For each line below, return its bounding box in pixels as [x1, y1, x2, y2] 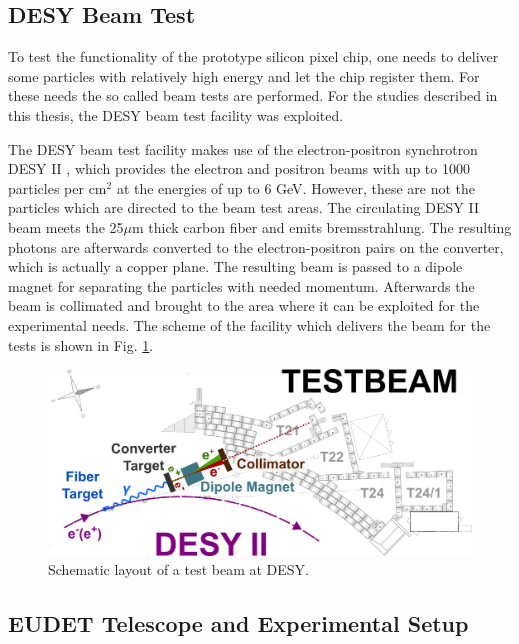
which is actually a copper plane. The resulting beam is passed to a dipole [8, 256, 463, 277]
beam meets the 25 [8, 216, 124, 237]
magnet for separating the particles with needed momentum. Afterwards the [8, 275, 475, 296]
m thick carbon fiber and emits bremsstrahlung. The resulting [132, 216, 512, 237]
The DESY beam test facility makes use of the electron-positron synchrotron [8, 138, 478, 159]
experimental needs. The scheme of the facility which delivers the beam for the [8, 314, 491, 335]
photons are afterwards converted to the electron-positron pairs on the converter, [8, 236, 504, 257]
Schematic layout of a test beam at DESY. [48, 559, 310, 580]
